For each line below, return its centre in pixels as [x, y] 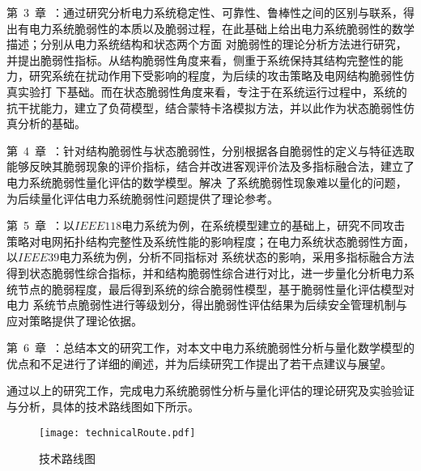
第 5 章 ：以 [40, 225]
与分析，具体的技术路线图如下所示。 [103, 407]
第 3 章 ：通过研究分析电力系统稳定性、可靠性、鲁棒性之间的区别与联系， [205, 12]
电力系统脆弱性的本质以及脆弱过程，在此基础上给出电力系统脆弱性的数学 [221, 28]
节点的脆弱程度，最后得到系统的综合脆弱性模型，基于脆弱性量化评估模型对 [216, 289]
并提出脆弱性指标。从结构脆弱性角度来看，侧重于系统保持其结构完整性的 [199, 59]
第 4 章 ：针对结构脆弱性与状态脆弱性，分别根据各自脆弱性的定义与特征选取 [210, 150]
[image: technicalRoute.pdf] [117, 433]
